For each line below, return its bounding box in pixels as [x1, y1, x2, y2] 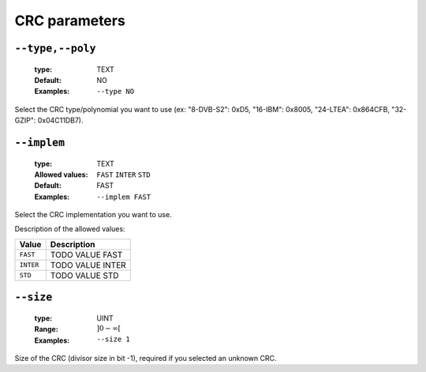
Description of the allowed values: [14, 224, 125, 234]
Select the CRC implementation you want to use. [14, 210, 173, 220]
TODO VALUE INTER [50, 259, 126, 270]
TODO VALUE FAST [50, 249, 123, 260]
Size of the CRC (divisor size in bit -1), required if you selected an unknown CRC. [14, 354, 277, 363]
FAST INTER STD [96, 170, 151, 179]
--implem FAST [96, 192, 151, 201]
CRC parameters [14, 12, 125, 29]
